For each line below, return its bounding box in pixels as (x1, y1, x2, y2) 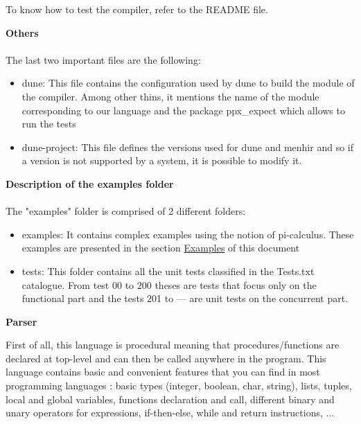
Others (6, 25, 39, 39)
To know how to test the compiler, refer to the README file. (6, 2, 268, 16)
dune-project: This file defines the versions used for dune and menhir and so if (21, 139, 353, 154)
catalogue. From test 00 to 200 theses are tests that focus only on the (21, 277, 317, 292)
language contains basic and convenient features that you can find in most (6, 364, 320, 379)
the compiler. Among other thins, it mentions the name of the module (21, 89, 319, 103)
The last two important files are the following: (6, 52, 201, 67)
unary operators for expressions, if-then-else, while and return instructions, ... (6, 405, 335, 420)
